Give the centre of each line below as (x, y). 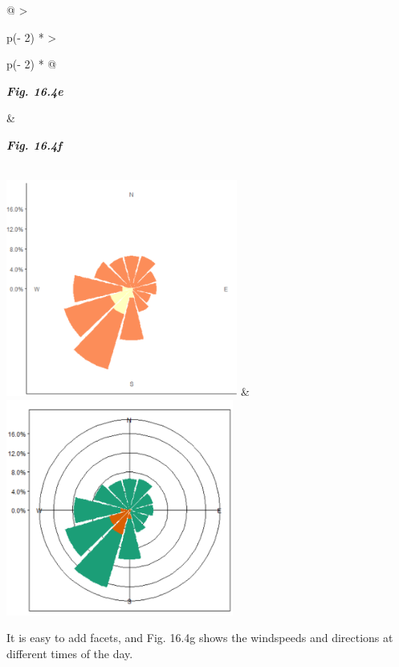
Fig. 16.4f (34, 144)
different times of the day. (70, 653)
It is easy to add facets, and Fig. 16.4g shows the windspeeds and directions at (200, 638)
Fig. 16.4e (35, 91)
